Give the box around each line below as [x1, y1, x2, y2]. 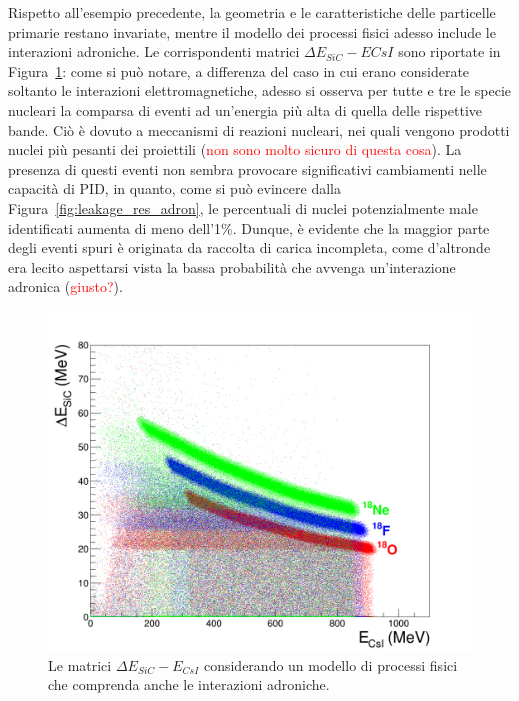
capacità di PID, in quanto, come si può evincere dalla [8, 178, 342, 199]
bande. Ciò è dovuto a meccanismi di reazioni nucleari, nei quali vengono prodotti [8, 119, 510, 140]
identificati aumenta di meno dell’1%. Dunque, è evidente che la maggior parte [8, 217, 490, 238]
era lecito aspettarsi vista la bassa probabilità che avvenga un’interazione [8, 256, 456, 277]
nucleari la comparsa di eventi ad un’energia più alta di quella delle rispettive [8, 99, 482, 120]
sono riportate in [398, 41, 501, 62]
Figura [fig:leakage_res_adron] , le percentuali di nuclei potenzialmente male [8, 197, 478, 218]
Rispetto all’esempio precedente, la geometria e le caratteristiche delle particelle [8, 2, 496, 22]
